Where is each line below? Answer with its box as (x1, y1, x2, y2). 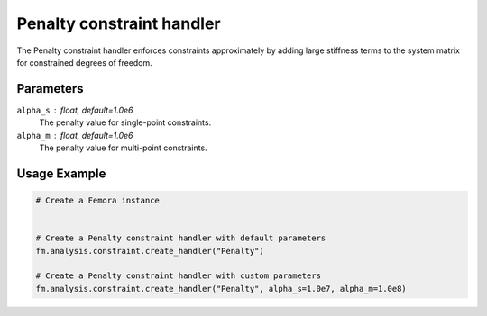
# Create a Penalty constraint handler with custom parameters (35, 271, 322, 281)
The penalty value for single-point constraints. (39, 117, 212, 128)
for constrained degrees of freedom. (16, 57, 152, 68)
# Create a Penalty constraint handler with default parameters (35, 233, 326, 243)
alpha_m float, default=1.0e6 (16, 130, 133, 140)
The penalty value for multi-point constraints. (39, 142, 207, 153)
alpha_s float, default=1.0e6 (16, 104, 133, 115)
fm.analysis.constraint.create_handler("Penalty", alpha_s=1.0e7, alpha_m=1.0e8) (35, 284, 408, 293)
